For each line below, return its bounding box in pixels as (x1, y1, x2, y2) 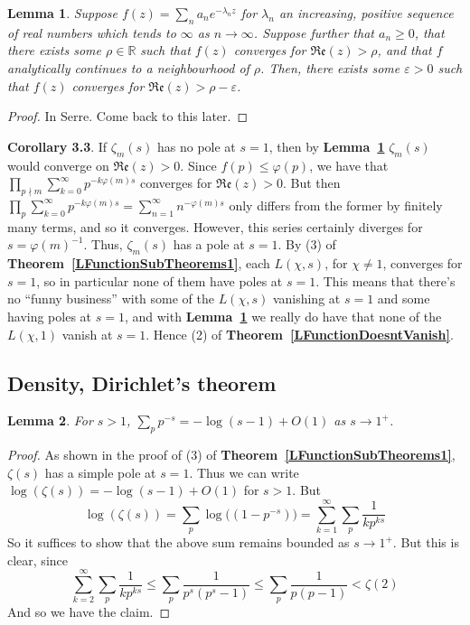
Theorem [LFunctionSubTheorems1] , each (7, 254, 270, 273)
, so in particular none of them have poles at (36, 271, 283, 290)
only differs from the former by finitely (229, 195, 443, 214)
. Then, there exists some (260, 58, 400, 77)
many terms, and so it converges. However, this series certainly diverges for (7, 217, 423, 236)
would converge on (7, 155, 109, 174)
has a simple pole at (44, 462, 156, 481)
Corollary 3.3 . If (7, 136, 108, 155)
